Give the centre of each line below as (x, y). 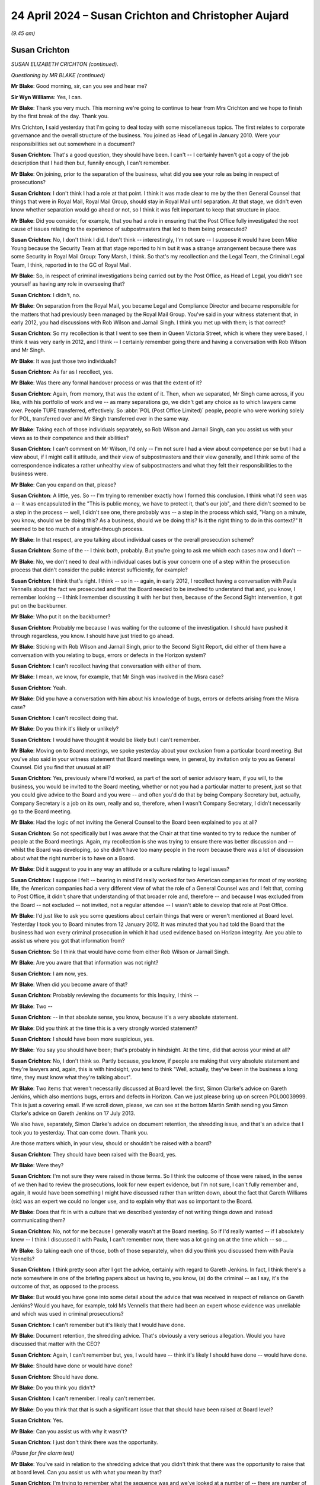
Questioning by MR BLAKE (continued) (58, 75)
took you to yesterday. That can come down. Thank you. (80, 1132)
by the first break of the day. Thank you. (60, 116)
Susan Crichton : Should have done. (55, 1377)
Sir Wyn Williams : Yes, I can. (47, 97)
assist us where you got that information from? (68, 941)
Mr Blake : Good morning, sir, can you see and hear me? (79, 86)
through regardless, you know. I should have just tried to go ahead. (92, 636)
